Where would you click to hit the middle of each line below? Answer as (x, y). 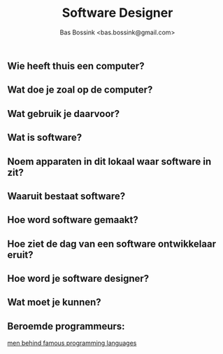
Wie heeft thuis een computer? (76, 66)
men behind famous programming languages (72, 343)
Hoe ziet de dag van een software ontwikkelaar (112, 244)
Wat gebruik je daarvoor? (64, 114)
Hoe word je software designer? (78, 279)
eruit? (20, 255)
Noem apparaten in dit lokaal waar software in (109, 162)
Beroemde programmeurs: (66, 326)
